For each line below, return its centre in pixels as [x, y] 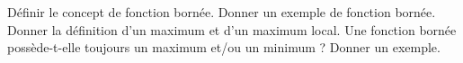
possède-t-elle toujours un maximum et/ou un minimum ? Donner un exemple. [224, 47]
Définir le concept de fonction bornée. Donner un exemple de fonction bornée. [222, 12]
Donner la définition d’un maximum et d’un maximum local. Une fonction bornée [232, 29]
